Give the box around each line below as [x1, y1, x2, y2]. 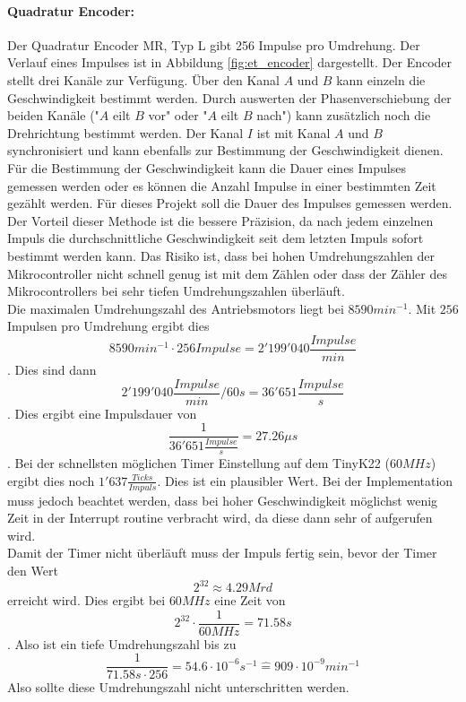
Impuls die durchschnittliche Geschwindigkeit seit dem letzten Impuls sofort [7, 229, 424, 247]
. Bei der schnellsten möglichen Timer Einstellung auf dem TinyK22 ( [7, 454, 390, 472]
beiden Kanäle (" [7, 106, 99, 125]
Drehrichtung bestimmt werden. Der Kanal [7, 123, 244, 142]
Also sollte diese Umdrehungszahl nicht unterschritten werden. [7, 678, 349, 697]
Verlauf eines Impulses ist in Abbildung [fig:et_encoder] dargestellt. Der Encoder [7, 53, 453, 72]
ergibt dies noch [7, 471, 95, 490]
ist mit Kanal [256, 123, 331, 142]
